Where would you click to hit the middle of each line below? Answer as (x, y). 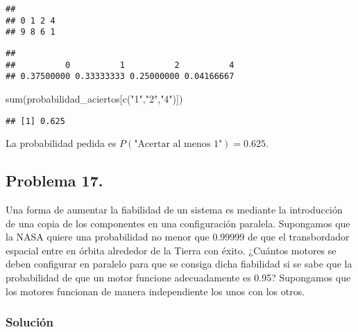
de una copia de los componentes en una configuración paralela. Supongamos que (178, 223)
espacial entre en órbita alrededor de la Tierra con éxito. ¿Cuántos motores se (171, 250)
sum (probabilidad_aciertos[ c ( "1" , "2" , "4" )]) (94, 98)
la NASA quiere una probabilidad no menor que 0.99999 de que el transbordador (178, 237)
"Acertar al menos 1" (178, 145)
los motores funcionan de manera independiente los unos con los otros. (155, 291)
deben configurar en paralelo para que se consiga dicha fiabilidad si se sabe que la (179, 264)
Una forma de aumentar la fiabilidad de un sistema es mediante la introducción (174, 209)
